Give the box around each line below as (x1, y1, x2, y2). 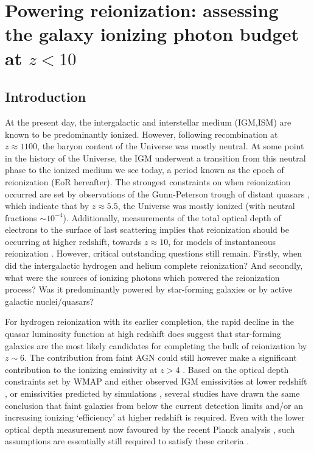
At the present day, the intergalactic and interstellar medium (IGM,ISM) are (5, 115, 291, 128)
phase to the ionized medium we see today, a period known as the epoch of (5, 163, 284, 176)
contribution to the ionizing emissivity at (5, 363, 158, 375)
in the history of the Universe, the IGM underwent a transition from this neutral (5, 151, 306, 164)
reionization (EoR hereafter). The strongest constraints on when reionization (5, 175, 291, 188)
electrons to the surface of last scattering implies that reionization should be (5, 223, 289, 236)
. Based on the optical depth (183, 363, 289, 375)
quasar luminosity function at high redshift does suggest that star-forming (5, 327, 281, 340)
